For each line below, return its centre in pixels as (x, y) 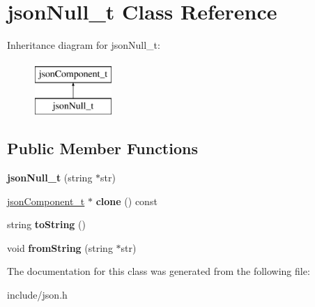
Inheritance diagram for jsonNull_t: (84, 45)
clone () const (126, 201)
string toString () (46, 224)
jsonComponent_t (46, 201)
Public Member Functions (102, 148)
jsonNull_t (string (50, 178)
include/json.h (37, 295)
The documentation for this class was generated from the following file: (159, 271)
